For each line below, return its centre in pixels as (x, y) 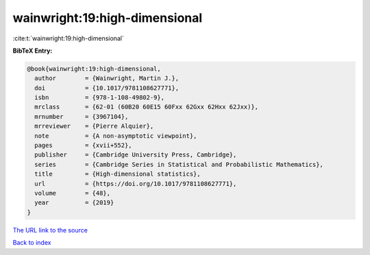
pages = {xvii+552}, (84, 146)
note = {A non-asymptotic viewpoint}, (116, 136)
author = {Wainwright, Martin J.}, (107, 78)
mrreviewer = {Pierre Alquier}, (94, 126)
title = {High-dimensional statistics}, (118, 174)
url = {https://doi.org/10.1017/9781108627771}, (136, 184)
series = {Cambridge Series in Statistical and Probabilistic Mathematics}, (179, 164)
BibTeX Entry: (33, 51)
